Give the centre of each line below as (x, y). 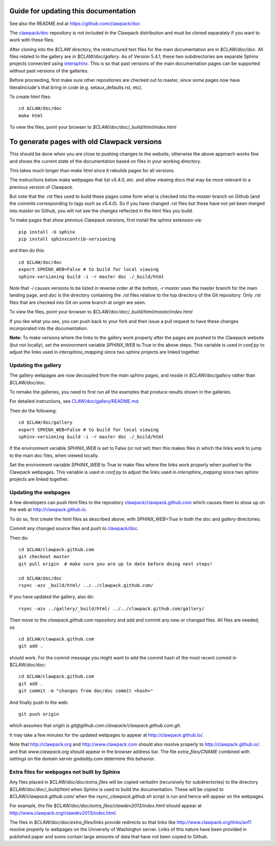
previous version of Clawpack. (41, 187)
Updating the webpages (40, 492)
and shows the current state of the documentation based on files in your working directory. (105, 161)
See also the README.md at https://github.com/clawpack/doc (75, 24)
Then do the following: (33, 410)
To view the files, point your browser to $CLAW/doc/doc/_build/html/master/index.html (101, 312)
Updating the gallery (35, 365)
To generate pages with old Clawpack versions (86, 142)
